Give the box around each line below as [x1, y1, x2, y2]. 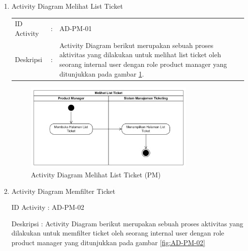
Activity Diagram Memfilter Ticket [11, 186, 115, 196]
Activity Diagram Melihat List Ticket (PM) [31, 169, 161, 179]
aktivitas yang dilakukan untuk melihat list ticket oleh [59, 49, 221, 60]
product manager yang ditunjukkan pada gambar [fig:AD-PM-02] [11, 237, 205, 247]
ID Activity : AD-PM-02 [11, 202, 84, 212]
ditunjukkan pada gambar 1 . [59, 68, 144, 78]
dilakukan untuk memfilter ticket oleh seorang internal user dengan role [11, 228, 224, 238]
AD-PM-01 [59, 23, 92, 33]
